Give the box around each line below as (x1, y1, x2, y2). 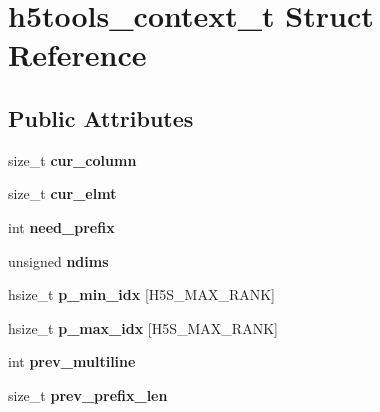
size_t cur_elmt (8, 183, 117, 204)
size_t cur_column (8, 149, 137, 170)
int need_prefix (8, 216, 115, 237)
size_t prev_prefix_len (8, 384, 168, 405)
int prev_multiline (8, 351, 136, 372)
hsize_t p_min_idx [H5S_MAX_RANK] (8, 284, 276, 305)
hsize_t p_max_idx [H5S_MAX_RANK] (8, 317, 278, 338)
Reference (8, 34, 147, 75)
